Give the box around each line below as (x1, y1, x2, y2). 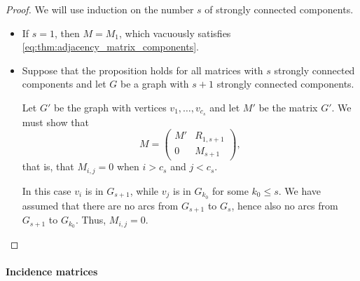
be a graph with (120, 76, 189, 91)
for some (212, 183, 249, 198)
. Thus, (75, 212, 106, 227)
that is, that (22, 159, 74, 174)
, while (130, 183, 159, 198)
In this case (22, 183, 71, 198)
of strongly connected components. (205, 2, 354, 16)
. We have (278, 183, 321, 198)
